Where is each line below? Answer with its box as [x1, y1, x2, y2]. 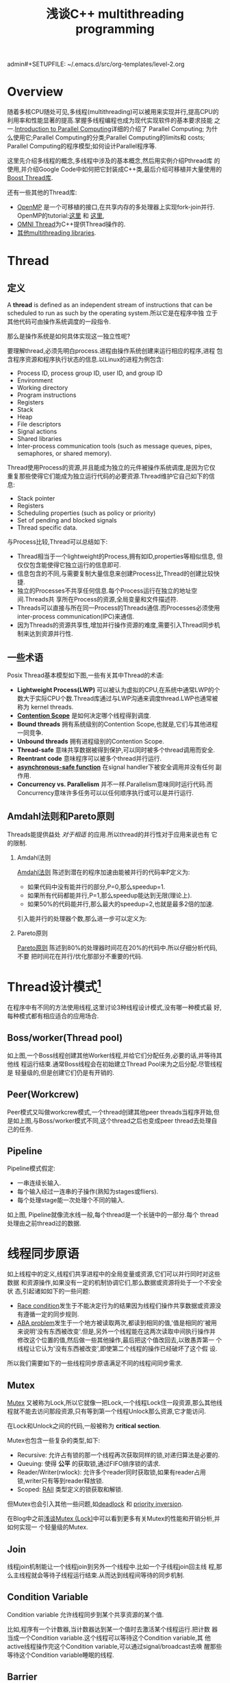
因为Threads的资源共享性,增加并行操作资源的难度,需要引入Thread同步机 [16, 621, 220, 629]
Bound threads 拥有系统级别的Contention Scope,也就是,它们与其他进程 [16, 720, 218, 728]
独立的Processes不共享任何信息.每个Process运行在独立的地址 [16, 586, 192, 595]
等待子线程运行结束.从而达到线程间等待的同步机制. [42, 1571, 185, 1579]
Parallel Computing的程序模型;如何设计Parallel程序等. [7, 142, 157, 150]
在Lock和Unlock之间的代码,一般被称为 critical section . [7, 1422, 162, 1430]
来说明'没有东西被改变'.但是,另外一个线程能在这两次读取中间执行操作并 [16, 1327, 216, 1336]
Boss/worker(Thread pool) [7, 1032, 123, 1044]
